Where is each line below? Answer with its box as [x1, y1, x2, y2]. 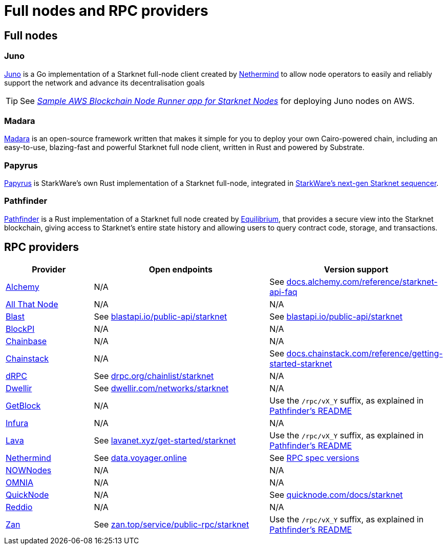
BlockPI [6, 323, 35, 334]
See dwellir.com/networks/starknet [94, 383, 229, 393]
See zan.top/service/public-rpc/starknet [94, 519, 249, 530]
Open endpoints [148, 264, 212, 274]
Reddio [6, 501, 33, 512]
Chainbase [6, 335, 47, 346]
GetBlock [6, 400, 41, 411]
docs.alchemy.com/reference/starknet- [286, 276, 438, 287]
